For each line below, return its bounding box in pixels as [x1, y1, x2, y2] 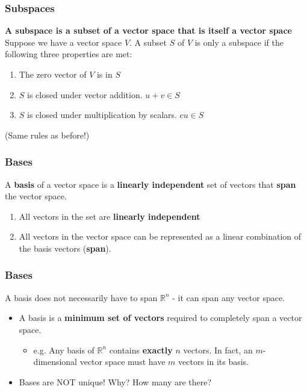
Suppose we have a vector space [5, 36, 122, 48]
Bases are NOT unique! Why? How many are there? [19, 375, 212, 388]
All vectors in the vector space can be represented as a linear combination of [19, 230, 302, 243]
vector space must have [79, 355, 166, 368]
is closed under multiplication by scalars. [27, 108, 177, 121]
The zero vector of [19, 68, 87, 80]
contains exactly [109, 343, 173, 356]
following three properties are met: [5, 48, 132, 60]
